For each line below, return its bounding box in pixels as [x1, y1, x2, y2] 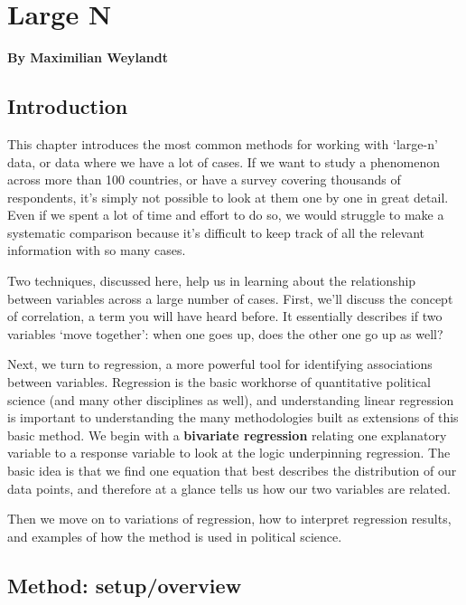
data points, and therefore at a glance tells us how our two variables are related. [7, 478, 451, 497]
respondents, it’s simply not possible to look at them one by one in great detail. [7, 187, 449, 206]
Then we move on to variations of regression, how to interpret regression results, [7, 509, 452, 528]
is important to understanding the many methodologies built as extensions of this [7, 408, 459, 427]
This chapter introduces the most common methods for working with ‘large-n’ [7, 134, 438, 153]
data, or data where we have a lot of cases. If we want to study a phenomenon [7, 152, 440, 171]
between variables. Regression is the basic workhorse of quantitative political [7, 373, 432, 392]
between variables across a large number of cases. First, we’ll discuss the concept [7, 288, 453, 307]
